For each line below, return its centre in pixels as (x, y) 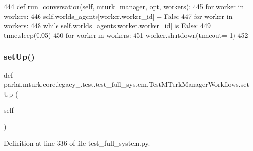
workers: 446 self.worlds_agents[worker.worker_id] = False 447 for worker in (118, 16)
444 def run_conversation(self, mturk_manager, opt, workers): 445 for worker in (124, 6)
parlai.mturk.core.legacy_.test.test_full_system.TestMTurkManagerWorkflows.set (126, 84)
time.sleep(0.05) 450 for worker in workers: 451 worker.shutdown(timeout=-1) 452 (126, 35)
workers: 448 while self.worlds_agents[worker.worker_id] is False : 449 (107, 25)
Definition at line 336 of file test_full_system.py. (77, 143)
